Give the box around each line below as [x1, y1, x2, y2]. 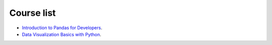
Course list [9, 7, 56, 18]
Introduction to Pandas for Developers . [22, 25, 103, 31]
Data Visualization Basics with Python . [22, 31, 102, 37]
